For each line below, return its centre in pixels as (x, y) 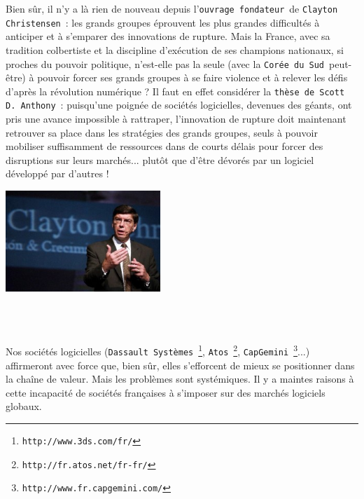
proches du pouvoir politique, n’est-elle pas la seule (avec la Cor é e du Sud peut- (179, 63)
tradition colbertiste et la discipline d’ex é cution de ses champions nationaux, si (175, 49)
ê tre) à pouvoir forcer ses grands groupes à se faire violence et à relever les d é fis (177, 77)
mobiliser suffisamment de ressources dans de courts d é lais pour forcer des (164, 146)
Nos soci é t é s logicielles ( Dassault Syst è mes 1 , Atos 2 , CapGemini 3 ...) (158, 350)
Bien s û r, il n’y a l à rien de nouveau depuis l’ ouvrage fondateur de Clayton (172, 8)
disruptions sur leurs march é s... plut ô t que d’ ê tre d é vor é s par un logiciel (160, 159)
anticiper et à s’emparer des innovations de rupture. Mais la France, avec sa (168, 36)
